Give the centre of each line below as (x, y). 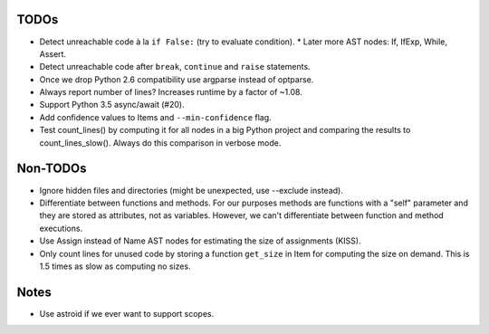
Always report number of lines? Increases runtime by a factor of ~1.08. (171, 92)
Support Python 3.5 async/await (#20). (112, 105)
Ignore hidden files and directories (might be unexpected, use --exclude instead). (191, 190)
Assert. (53, 53)
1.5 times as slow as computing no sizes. (115, 266)
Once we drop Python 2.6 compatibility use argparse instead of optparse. (177, 79)
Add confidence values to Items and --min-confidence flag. (155, 117)
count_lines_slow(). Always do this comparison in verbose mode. (160, 143)
